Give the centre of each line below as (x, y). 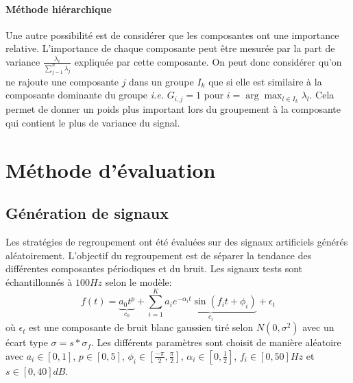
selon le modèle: (138, 281)
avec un (318, 327)
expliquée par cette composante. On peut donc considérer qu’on (208, 61)
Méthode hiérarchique (59, 9)
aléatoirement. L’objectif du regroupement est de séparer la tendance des (159, 255)
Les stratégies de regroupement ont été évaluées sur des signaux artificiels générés (177, 242)
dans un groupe (161, 81)
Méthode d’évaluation (111, 169)
